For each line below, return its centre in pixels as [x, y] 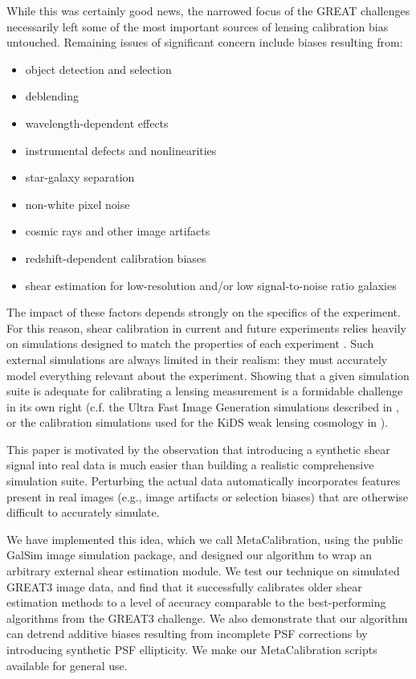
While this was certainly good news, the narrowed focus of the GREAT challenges [208, 10]
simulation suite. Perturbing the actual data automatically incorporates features [204, 481]
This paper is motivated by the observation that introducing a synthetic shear [198, 449]
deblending [52, 96]
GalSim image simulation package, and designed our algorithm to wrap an [190, 555]
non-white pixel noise [77, 204]
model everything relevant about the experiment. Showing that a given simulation [208, 375]
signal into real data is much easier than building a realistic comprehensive [190, 465]
